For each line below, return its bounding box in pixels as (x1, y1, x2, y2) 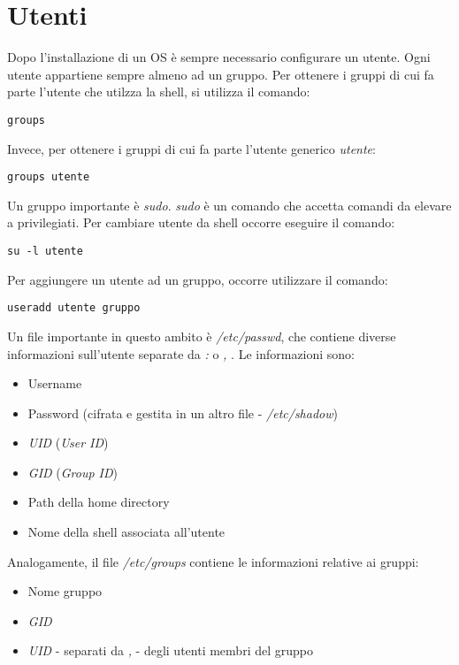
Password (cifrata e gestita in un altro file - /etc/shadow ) (27, 403, 338, 422)
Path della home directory (27, 493, 170, 511)
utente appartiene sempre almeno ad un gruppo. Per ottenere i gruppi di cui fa (7, 65, 434, 83)
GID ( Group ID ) (27, 462, 119, 481)
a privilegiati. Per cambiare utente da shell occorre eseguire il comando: (7, 213, 395, 232)
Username (27, 374, 82, 393)
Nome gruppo (27, 582, 103, 600)
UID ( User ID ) (27, 433, 109, 452)
